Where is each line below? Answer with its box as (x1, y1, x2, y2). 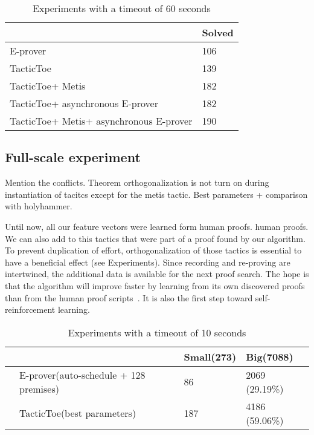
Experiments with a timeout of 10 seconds (68, 325, 246, 339)
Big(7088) (246, 349, 293, 364)
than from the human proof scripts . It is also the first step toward (5, 291, 253, 304)
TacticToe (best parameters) (19, 406, 136, 420)
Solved (202, 25, 234, 39)
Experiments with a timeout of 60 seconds (33, 1, 211, 15)
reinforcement (5, 303, 56, 316)
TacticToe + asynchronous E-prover (10, 96, 158, 110)
